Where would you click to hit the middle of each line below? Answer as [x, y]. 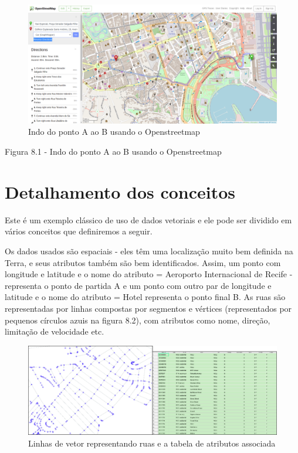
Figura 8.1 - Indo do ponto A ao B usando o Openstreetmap [113, 151]
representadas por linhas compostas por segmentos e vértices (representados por [148, 308]
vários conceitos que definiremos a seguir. [79, 231]
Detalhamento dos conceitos [120, 191]
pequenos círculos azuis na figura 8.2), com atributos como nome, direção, [138, 320]
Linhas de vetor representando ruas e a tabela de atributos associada [152, 443]
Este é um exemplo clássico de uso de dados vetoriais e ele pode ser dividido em [148, 219]
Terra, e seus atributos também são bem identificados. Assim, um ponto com [143, 262]
